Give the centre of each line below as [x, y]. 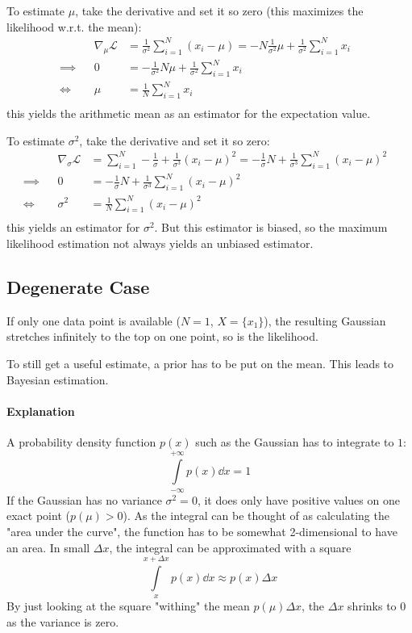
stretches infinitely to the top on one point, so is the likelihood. [162, 336]
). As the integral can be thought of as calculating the [256, 516]
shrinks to [372, 606]
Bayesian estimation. [58, 379]
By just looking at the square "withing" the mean [128, 606]
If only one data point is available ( [94, 320]
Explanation [41, 411]
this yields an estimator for [73, 227]
